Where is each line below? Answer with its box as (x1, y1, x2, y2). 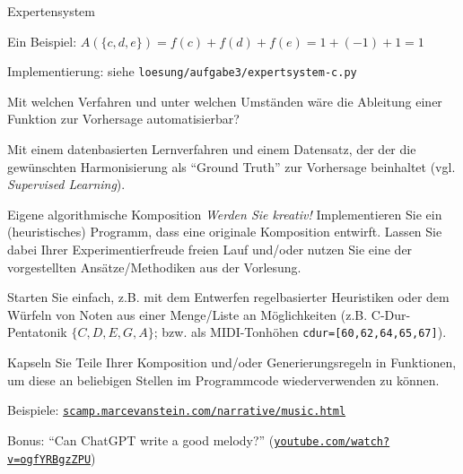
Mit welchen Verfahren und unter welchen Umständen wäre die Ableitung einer (7, 91, 442, 110)
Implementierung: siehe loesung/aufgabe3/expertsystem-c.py (7, 62, 357, 81)
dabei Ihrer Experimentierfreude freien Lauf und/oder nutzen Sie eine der (7, 240, 413, 258)
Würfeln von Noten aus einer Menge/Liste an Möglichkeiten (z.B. (7, 305, 368, 323)
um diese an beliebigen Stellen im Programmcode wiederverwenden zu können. (7, 370, 440, 389)
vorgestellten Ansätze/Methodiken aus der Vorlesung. (7, 257, 301, 276)
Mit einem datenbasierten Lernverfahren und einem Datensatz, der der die (7, 140, 416, 159)
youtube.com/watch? (274, 435, 390, 448)
